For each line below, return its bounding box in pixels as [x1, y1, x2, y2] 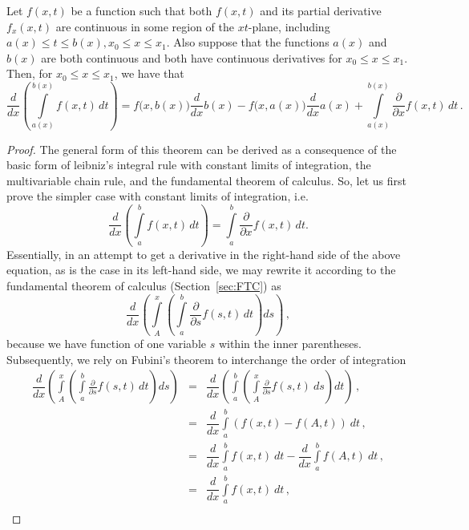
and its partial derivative [260, 2, 382, 18]
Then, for [6, 65, 53, 82]
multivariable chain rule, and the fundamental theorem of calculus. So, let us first [6, 172, 406, 188]
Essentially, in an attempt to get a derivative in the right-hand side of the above [6, 245, 401, 262]
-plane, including [248, 18, 330, 34]
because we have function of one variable [6, 335, 206, 352]
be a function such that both [71, 2, 212, 18]
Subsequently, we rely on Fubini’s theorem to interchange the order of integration [6, 350, 406, 367]
